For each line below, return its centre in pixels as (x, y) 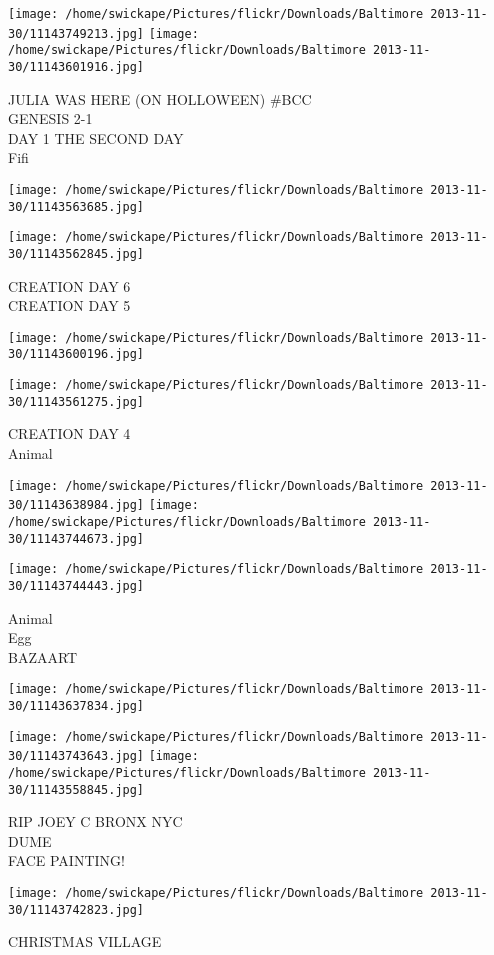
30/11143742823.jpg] (76, 909)
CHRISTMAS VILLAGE (85, 941)
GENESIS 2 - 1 (50, 118)
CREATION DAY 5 (69, 305)
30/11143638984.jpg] (76, 505)
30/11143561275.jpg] (76, 401)
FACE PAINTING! (66, 860)
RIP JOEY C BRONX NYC (95, 821)
